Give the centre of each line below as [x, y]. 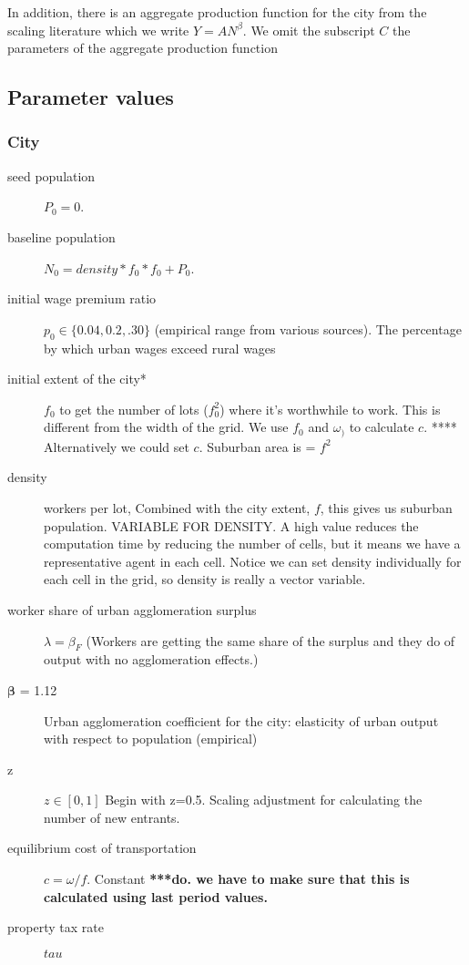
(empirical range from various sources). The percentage [308, 329]
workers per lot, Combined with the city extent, [177, 507]
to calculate [382, 427]
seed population [51, 175]
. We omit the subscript [309, 30]
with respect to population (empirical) [151, 739]
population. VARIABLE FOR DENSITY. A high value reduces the [231, 525]
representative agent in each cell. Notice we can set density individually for [253, 561]
